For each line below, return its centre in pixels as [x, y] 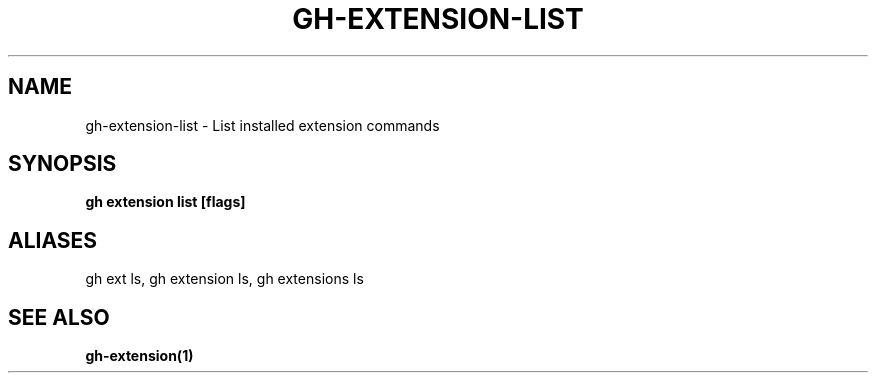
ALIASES [53, 240]
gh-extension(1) [139, 356]
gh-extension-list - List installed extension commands [262, 125]
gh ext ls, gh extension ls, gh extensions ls [224, 279]
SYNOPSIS [62, 164]
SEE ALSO [59, 317]
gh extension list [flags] [165, 202]
